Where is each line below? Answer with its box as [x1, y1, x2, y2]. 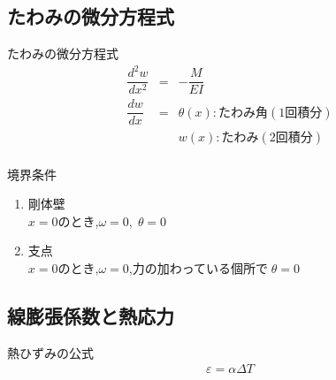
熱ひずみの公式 [7, 343, 94, 361]
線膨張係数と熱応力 [7, 301, 174, 329]
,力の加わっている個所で [128, 258, 268, 277]
